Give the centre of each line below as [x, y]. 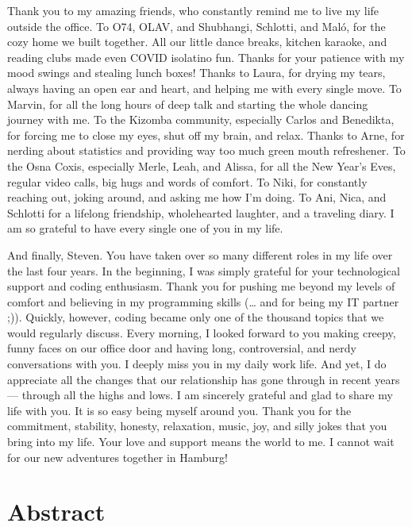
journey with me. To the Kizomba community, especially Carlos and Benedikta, [201, 119]
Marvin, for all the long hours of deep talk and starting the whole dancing [188, 104]
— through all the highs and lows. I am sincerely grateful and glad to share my [200, 395]
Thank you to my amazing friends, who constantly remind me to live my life [193, 10]
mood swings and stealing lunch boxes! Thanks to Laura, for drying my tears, [196, 73]
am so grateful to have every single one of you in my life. [145, 228]
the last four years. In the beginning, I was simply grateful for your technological [204, 270]
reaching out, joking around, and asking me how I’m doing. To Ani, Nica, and [197, 197]
